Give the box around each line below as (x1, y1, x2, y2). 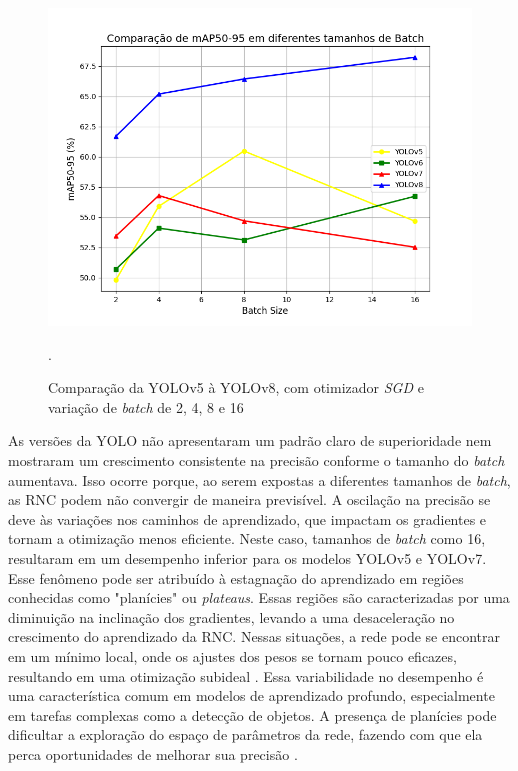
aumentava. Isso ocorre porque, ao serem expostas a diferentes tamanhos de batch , (8, 469, 511, 490)
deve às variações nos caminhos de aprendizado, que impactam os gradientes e (8, 508, 487, 529)
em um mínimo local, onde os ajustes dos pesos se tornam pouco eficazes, (8, 645, 457, 666)
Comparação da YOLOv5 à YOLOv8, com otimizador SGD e (48, 377, 424, 398)
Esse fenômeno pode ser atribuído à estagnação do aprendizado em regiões (8, 567, 464, 588)
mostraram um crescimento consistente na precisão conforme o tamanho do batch (8, 449, 505, 470)
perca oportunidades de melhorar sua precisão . (8, 743, 298, 764)
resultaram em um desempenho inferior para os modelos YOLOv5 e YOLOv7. (8, 547, 487, 568)
